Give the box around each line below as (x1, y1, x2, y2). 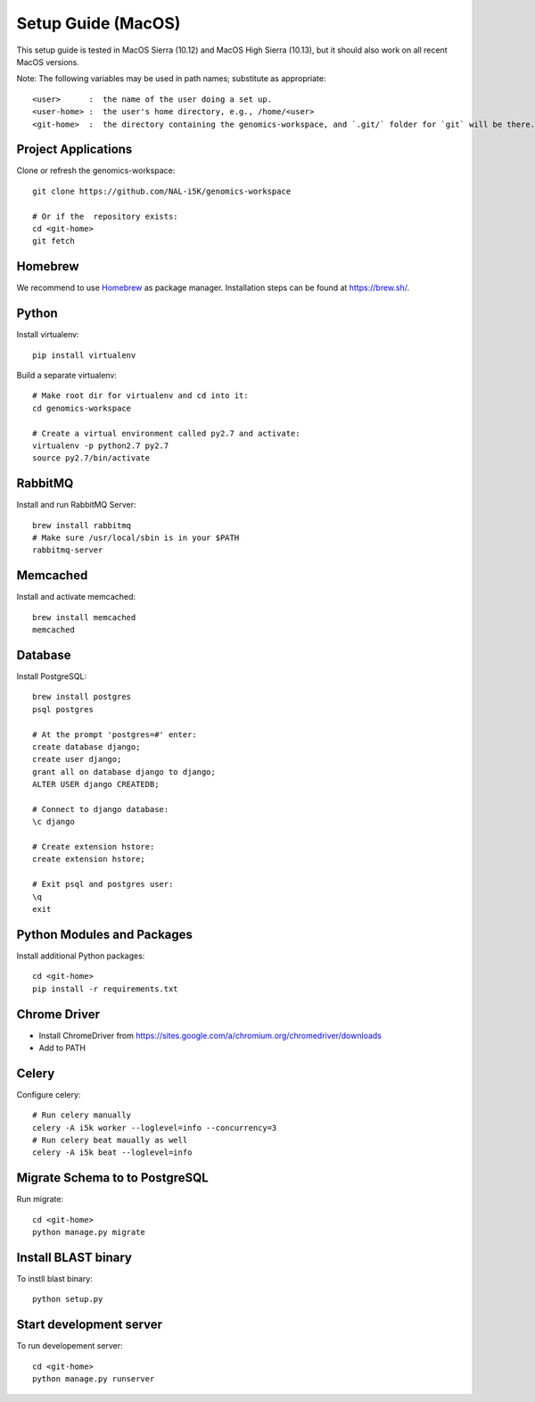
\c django (32, 817, 75, 827)
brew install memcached (32, 612, 136, 622)
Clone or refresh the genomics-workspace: (16, 165, 176, 176)
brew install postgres (32, 692, 132, 702)
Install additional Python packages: (16, 950, 145, 961)
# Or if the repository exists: (32, 211, 178, 221)
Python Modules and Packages (16, 926, 193, 942)
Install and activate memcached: (16, 592, 136, 602)
